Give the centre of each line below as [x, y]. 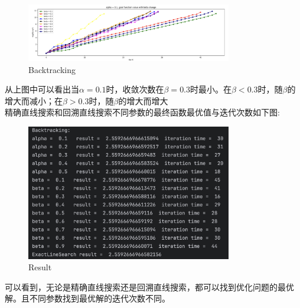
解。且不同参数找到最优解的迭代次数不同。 [87, 298]
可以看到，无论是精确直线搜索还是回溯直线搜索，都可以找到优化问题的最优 [149, 287]
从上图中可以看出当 [42, 89]
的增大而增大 [143, 100]
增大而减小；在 [34, 100]
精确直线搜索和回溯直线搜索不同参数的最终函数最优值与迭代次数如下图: [142, 112]
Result [40, 267]
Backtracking [52, 69]
